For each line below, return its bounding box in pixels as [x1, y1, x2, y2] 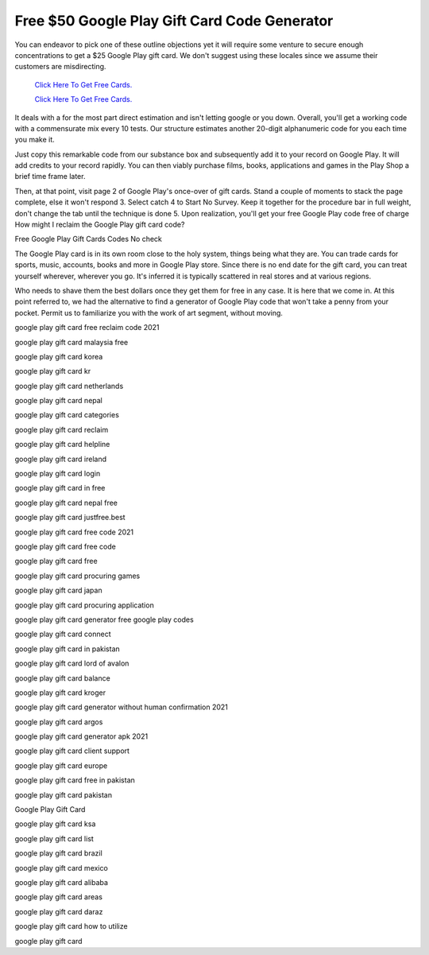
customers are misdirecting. [14, 62, 106, 72]
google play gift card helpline [14, 440, 110, 449]
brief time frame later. [14, 172, 86, 181]
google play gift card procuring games [14, 571, 141, 580]
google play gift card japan [14, 585, 102, 596]
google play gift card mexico [14, 863, 109, 872]
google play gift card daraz [14, 906, 103, 916]
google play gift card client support [14, 746, 130, 755]
